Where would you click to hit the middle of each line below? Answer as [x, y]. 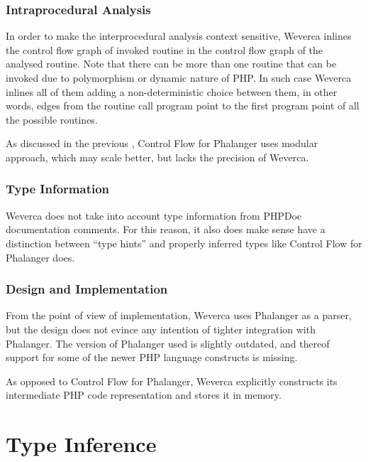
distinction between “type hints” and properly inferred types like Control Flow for [184, 243]
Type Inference [81, 444]
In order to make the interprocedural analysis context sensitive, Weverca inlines [179, 36]
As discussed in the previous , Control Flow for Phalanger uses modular [162, 143]
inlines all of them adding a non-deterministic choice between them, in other [172, 91]
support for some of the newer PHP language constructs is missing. [152, 357]
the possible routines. [52, 119]
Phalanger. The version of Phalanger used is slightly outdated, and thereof [168, 343]
